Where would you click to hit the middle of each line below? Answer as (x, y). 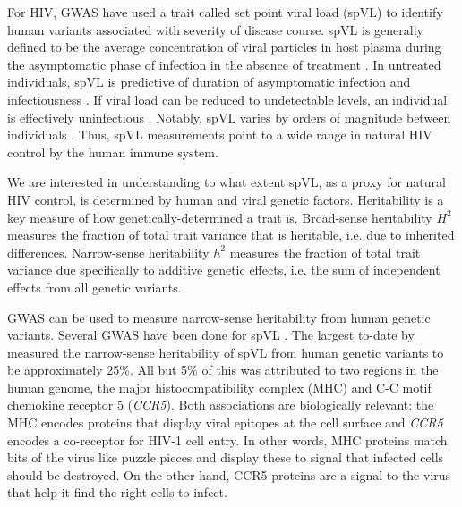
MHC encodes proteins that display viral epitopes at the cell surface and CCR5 (225, 422)
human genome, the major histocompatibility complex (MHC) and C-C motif (219, 387)
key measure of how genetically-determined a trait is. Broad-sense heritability (220, 217)
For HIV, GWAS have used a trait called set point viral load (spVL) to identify (225, 12)
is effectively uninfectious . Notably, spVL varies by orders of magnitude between (229, 117)
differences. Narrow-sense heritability (108, 252)
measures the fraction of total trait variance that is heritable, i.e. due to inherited (231, 235)
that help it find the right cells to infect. (117, 492)
